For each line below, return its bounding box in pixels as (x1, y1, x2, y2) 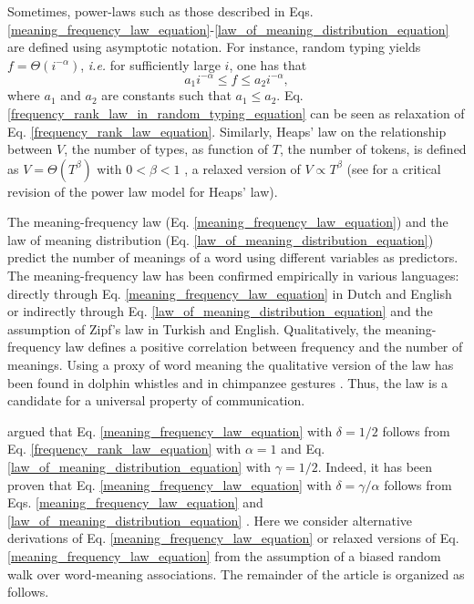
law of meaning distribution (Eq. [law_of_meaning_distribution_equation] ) (7, 230, 434, 249)
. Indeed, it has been (317, 457, 433, 476)
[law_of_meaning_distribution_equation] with (7, 457, 272, 476)
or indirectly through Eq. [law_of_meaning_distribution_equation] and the (7, 302, 433, 321)
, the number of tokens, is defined (279, 139, 467, 159)
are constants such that (101, 86, 232, 105)
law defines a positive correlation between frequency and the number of (65, 337, 463, 356)
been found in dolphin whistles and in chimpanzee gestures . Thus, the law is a (7, 373, 448, 392)
